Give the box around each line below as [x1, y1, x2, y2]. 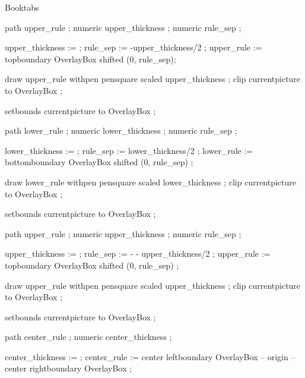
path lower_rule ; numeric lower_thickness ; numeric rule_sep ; [5, 124, 237, 137]
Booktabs [5, 1, 39, 13]
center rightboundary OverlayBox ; [5, 362, 132, 374]
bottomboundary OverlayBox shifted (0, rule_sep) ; [5, 156, 193, 168]
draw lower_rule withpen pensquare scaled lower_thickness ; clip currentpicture [5, 175, 297, 188]
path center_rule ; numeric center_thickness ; [5, 330, 172, 343]
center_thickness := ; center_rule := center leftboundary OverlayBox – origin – [5, 350, 296, 363]
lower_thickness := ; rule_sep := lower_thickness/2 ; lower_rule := [5, 144, 253, 156]
